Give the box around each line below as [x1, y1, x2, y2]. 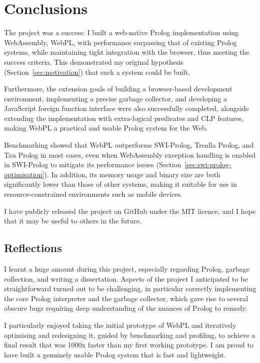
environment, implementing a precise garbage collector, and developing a [4, 93, 227, 103]
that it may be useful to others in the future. [4, 215, 142, 226]
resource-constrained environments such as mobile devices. [4, 189, 183, 199]
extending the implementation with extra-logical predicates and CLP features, [4, 112, 244, 123]
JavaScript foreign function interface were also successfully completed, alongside [4, 103, 249, 113]
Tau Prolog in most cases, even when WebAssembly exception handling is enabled [4, 149, 255, 160]
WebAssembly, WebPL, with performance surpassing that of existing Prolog [4, 37, 237, 47]
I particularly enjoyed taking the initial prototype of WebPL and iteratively [4, 319, 236, 330]
